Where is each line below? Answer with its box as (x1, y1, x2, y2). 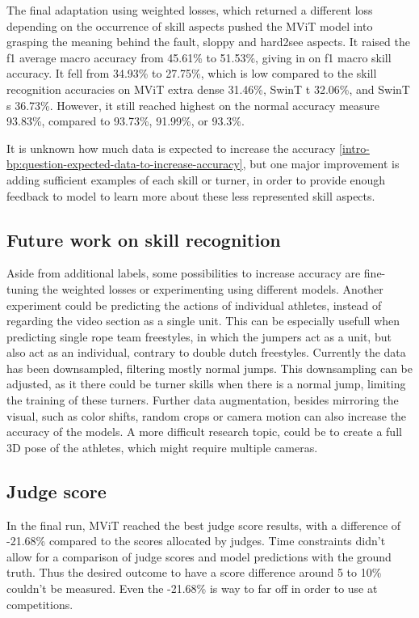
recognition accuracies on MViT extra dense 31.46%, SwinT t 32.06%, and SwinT (6, 80, 410, 97)
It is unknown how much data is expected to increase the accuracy (6, 139, 336, 156)
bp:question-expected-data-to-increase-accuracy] (6, 155, 243, 172)
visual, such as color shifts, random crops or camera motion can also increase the (6, 407, 407, 424)
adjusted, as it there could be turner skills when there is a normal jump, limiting (6, 375, 406, 392)
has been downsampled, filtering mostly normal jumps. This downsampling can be (6, 359, 413, 376)
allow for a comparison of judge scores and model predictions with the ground (6, 548, 392, 565)
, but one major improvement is (242, 155, 400, 172)
